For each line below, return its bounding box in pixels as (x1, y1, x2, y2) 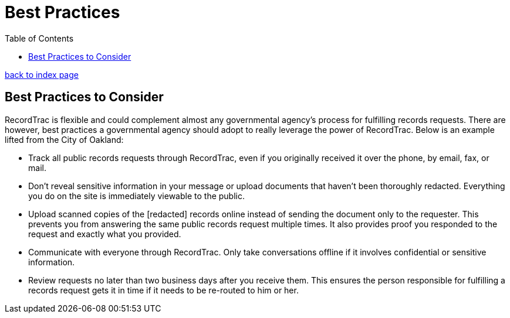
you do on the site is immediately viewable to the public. (28, 190, 245, 201)
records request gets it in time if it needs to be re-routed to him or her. (28, 285, 299, 295)
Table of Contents (5, 33, 74, 43)
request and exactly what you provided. (28, 228, 181, 239)
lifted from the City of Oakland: (5, 134, 124, 145)
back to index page (5, 69, 79, 80)
